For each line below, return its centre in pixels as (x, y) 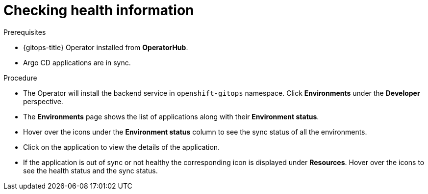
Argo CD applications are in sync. (77, 62)
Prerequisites (25, 32)
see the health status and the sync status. (90, 170)
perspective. (43, 101)
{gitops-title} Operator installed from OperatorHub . (106, 47)
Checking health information (99, 10)
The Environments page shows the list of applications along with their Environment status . (171, 116)
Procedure (20, 78)
